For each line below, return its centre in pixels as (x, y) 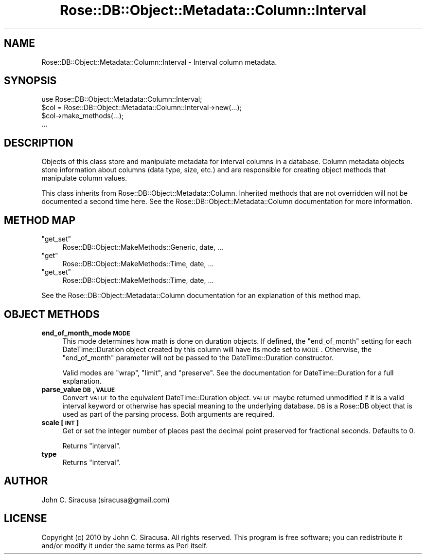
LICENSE (26, 519)
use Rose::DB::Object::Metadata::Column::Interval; (122, 99)
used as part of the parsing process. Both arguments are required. (169, 414)
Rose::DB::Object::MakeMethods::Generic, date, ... (143, 247)
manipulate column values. (84, 178)
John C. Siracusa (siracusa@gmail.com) (106, 500)
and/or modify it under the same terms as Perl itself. (125, 545)
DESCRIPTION (39, 143)
